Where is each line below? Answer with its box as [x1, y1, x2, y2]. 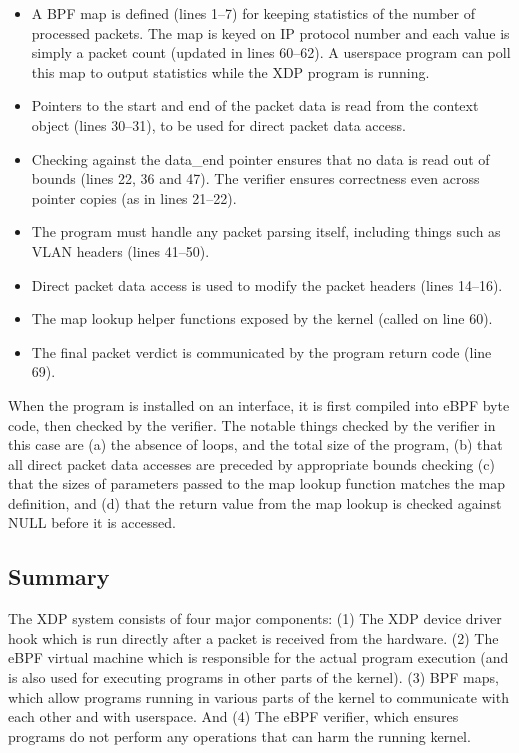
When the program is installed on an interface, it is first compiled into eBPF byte [8, 394, 510, 415]
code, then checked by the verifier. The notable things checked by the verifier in [8, 414, 496, 435]
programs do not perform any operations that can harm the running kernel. [8, 725, 471, 746]
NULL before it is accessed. [8, 512, 176, 533]
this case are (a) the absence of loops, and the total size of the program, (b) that [8, 434, 503, 455]
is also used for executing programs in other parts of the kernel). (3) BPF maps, [8, 667, 499, 688]
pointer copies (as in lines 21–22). [31, 187, 237, 208]
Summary [8, 561, 110, 592]
